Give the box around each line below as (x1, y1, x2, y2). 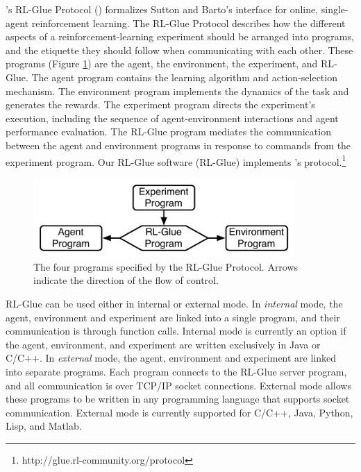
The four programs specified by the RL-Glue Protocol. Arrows (33, 259, 299, 273)
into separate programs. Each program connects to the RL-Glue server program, (6, 364, 347, 378)
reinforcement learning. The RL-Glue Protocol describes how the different (31, 15, 346, 30)
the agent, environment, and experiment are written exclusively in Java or (6, 337, 321, 351)
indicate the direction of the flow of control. (33, 273, 219, 287)
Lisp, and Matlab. (6, 419, 82, 433)
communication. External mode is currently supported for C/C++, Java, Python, (6, 405, 353, 419)
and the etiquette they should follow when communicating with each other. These (6, 42, 353, 57)
